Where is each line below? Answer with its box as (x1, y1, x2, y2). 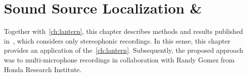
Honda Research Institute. (4, 64, 82, 74)
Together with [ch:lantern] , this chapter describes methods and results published (4, 26, 243, 36)
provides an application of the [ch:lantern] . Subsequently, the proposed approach (4, 45, 243, 55)
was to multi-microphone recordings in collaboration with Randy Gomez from (4, 54, 235, 64)
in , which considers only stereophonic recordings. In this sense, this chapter (4, 35, 231, 46)
